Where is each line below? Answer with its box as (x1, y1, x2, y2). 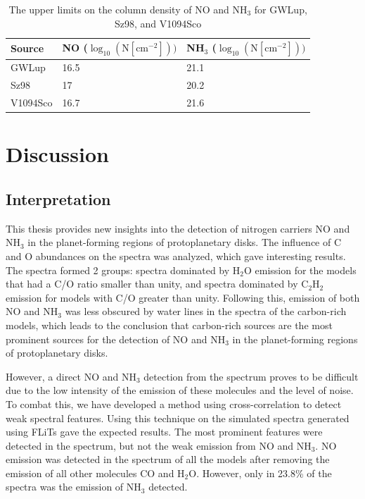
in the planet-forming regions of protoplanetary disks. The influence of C (27, 235, 342, 249)
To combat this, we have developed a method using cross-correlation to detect (6, 396, 342, 411)
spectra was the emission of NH (6, 479, 141, 494)
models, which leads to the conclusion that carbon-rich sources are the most (6, 317, 333, 332)
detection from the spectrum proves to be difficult (143, 369, 359, 383)
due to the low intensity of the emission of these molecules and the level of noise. (6, 383, 354, 398)
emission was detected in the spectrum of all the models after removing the (6, 452, 330, 467)
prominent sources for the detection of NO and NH (6, 331, 226, 346)
